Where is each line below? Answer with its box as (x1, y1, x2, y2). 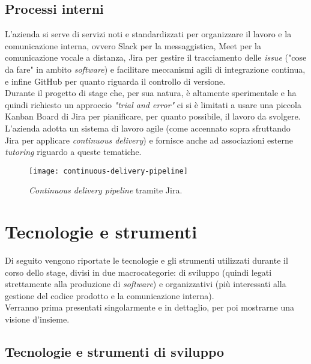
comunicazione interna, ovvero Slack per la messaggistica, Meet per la (5, 39, 261, 52)
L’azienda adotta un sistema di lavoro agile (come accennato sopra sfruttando (5, 121, 291, 134)
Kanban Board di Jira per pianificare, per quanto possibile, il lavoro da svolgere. (5, 110, 301, 123)
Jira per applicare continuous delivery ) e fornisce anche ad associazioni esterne (5, 133, 293, 146)
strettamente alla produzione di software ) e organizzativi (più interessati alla (5, 278, 286, 290)
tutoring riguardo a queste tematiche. (5, 145, 142, 158)
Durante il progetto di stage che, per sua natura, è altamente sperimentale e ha (5, 86, 297, 99)
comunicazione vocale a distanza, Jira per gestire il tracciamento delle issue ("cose (5, 51, 307, 64)
